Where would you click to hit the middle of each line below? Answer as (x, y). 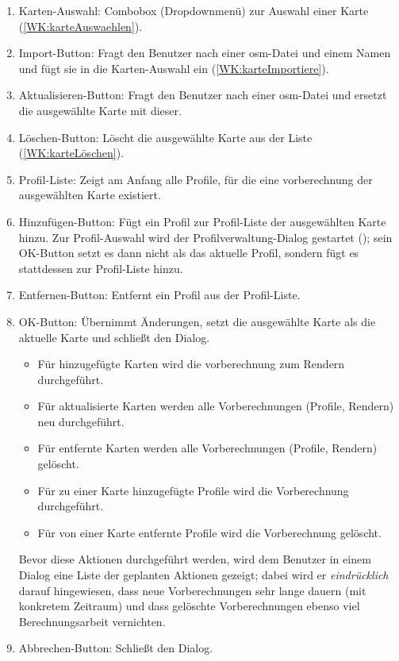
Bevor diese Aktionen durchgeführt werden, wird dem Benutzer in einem (195, 559)
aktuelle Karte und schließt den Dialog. (114, 337)
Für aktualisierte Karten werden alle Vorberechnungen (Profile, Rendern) (216, 406)
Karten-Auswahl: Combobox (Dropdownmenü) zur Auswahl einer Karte (194, 10)
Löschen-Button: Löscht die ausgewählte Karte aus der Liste (165, 137)
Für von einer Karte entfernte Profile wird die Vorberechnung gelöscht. (209, 532)
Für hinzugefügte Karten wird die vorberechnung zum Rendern (191, 364)
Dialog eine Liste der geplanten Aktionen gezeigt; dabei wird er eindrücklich (203, 575)
